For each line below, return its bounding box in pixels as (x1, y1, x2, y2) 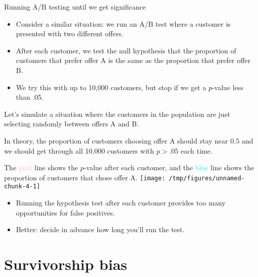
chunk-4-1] (4, 183, 40, 190)
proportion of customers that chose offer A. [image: (4, 172, 166, 182)
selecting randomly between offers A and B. (4, 118, 139, 129)
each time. (180, 145, 213, 156)
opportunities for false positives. (16, 207, 115, 218)
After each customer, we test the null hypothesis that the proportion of (16, 45, 236, 55)
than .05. (16, 92, 44, 102)
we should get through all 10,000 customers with (4, 145, 154, 156)
